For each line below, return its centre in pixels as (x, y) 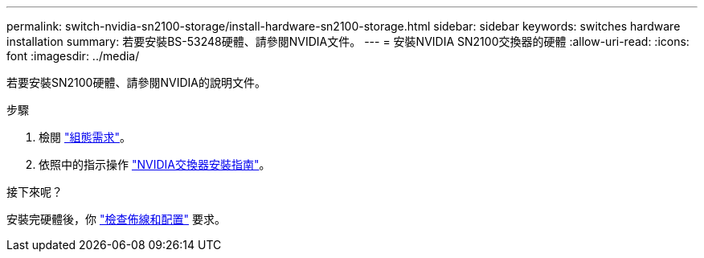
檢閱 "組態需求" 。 (85, 137)
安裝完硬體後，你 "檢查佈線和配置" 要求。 (116, 219)
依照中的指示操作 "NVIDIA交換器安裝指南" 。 (155, 164)
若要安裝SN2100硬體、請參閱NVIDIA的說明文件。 (136, 82)
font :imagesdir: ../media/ (73, 56)
